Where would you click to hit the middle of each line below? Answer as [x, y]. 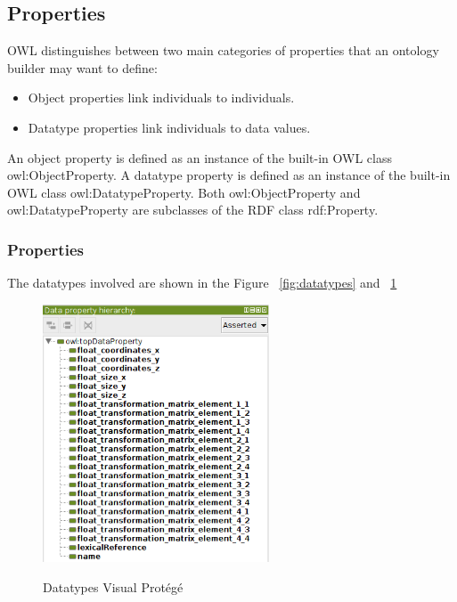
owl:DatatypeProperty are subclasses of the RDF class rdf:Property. [193, 210]
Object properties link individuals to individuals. [161, 98]
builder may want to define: [82, 67]
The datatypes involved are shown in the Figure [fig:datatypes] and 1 [202, 283]
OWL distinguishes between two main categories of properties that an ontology [223, 50]
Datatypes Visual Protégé [113, 586]
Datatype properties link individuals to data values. [169, 127]
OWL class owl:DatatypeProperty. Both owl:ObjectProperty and [184, 192]
